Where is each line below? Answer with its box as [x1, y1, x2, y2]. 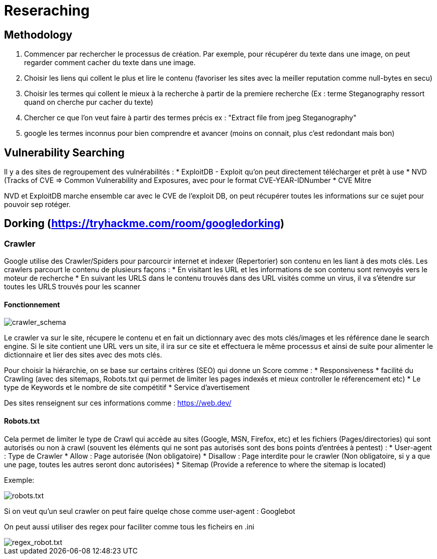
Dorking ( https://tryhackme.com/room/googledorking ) [4, 217, 285, 230]
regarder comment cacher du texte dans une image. [24, 58, 196, 67]
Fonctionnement [4, 300, 60, 309]
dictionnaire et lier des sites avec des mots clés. [4, 350, 162, 359]
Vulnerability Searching [4, 146, 125, 159]
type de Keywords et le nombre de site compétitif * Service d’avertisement [4, 383, 250, 392]
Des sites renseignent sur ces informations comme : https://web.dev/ [4, 399, 232, 408]
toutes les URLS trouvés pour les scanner [4, 282, 141, 291]
